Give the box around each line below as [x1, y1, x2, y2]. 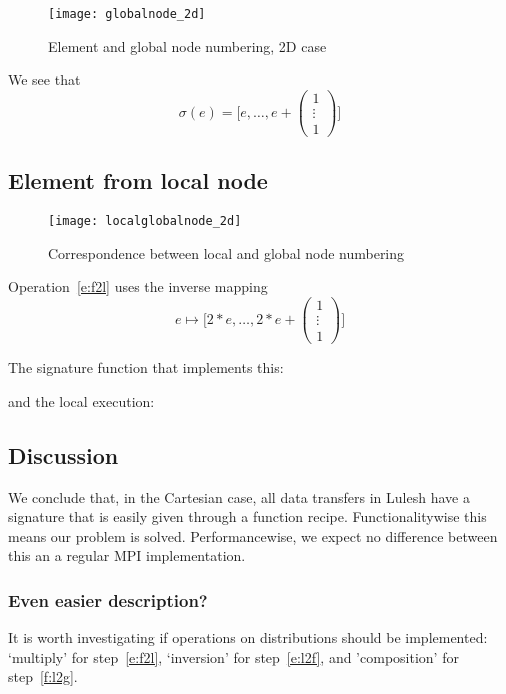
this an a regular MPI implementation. [8, 545, 246, 566]
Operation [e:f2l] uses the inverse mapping [8, 276, 268, 297]
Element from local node [8, 165, 268, 196]
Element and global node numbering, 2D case [48, 35, 327, 56]
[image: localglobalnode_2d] [48, 214, 242, 229]
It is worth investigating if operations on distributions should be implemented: [8, 627, 488, 648]
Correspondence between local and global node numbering [48, 242, 405, 263]
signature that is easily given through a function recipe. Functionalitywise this [8, 506, 487, 527]
